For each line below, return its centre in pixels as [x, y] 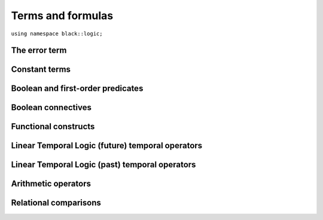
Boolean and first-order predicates [77, 89]
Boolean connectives [51, 108]
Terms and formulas [62, 16]
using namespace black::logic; [57, 33]
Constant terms [41, 70]
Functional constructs [53, 126]
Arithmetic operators [51, 184]
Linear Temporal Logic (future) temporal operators [107, 146]
